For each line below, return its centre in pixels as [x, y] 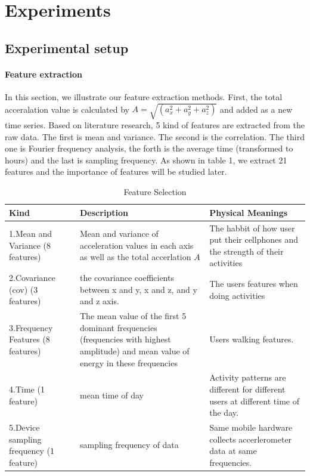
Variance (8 [30, 245]
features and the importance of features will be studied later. [116, 171]
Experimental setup [67, 47]
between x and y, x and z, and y [139, 289]
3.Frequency [31, 327]
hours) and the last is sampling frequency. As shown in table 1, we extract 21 [146, 160]
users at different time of [254, 401]
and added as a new [256, 109]
